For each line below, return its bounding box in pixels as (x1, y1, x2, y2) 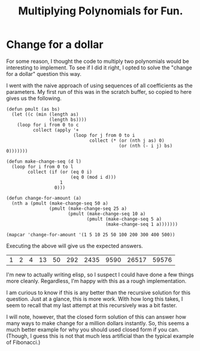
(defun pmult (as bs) (6, 106, 60, 112)
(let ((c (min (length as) (11, 111, 79, 117)
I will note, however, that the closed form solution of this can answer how (6, 313, 187, 321)
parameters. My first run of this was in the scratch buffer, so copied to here (6, 88, 192, 95)
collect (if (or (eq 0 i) (28, 169, 93, 175)
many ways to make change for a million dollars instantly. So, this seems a (6, 319, 189, 326)
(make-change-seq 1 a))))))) (105, 221, 178, 227)
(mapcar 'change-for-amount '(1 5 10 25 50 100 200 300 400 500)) (6, 231, 175, 237)
